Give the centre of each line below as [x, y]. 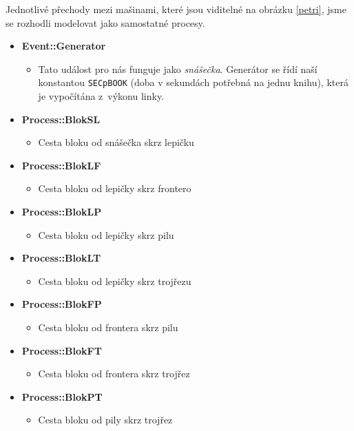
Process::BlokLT [61, 258]
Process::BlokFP [62, 304]
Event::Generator [64, 46]
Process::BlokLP [62, 211]
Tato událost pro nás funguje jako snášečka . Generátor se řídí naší [178, 69]
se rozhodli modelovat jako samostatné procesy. [105, 22]
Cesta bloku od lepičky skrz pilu [106, 234]
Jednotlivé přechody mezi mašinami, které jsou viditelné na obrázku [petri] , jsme [176, 9]
